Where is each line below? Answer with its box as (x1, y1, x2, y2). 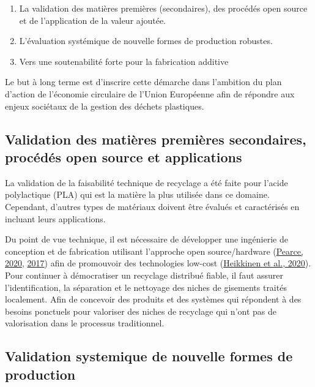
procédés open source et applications (5, 147, 242, 166)
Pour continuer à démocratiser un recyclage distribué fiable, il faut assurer (5, 268, 284, 281)
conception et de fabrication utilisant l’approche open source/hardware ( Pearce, (5, 244, 303, 257)
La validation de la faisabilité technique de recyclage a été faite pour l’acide (5, 176, 288, 189)
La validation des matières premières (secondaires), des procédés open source (19, 2, 308, 14)
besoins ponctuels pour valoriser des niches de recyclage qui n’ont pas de (5, 304, 277, 317)
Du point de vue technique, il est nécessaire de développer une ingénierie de (5, 233, 288, 246)
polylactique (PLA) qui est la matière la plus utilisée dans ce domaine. (5, 188, 270, 201)
